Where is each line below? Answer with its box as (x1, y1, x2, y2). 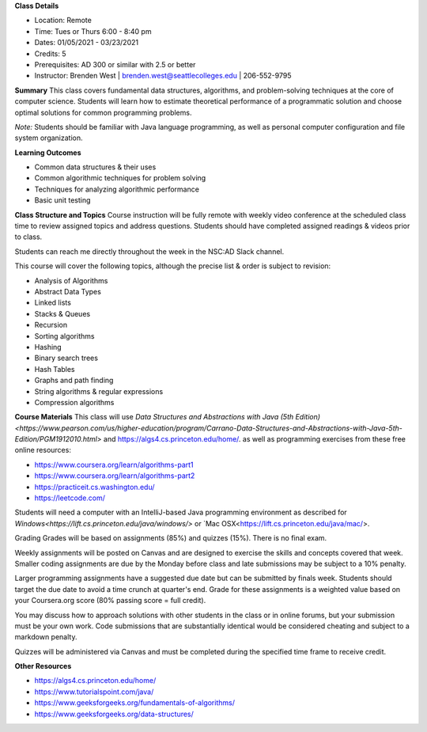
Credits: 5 (34, 48, 66, 59)
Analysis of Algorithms (34, 275, 108, 285)
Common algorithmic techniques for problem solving (34, 173, 206, 183)
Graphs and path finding (34, 376, 114, 385)
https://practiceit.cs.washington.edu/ (34, 482, 155, 491)
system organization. (14, 133, 83, 142)
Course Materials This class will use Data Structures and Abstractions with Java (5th (14, 412, 294, 422)
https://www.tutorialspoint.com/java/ (34, 687, 154, 696)
